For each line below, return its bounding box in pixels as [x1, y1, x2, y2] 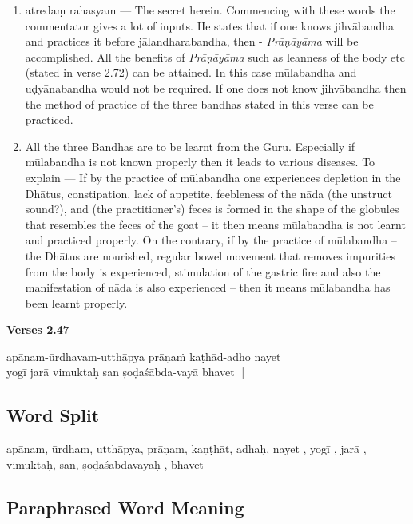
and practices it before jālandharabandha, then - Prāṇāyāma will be [25, 33, 359, 50]
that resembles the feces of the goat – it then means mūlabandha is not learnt [25, 216, 406, 232]
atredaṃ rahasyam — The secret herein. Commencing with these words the [25, 2, 395, 18]
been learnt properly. [25, 294, 128, 311]
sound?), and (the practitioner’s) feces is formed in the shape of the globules [25, 200, 399, 217]
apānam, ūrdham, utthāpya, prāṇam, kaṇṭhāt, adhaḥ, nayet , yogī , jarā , [6, 440, 367, 457]
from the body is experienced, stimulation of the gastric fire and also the [25, 263, 381, 280]
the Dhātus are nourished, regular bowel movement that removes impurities [25, 247, 395, 264]
